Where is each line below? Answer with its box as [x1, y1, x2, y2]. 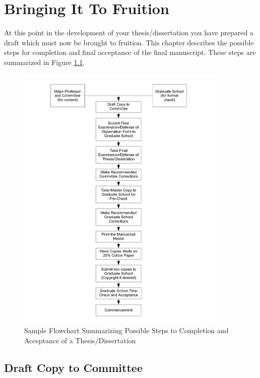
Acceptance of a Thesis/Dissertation [24, 335, 136, 345]
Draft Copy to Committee [4, 359, 143, 375]
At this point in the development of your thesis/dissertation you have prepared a [4, 27, 253, 38]
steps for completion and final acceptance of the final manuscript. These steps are [4, 47, 256, 57]
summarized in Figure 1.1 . [4, 56, 85, 67]
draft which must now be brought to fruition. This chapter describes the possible [4, 37, 254, 47]
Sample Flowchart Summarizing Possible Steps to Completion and [24, 325, 229, 336]
